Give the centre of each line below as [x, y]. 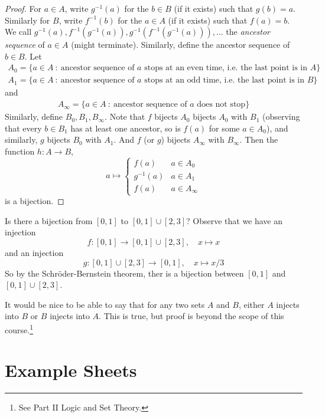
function [20, 151]
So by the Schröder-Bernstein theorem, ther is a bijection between [124, 273]
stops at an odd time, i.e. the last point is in [225, 81]
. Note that [125, 116]
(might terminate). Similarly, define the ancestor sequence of [181, 45]
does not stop [221, 105]
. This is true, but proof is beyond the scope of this [191, 316]
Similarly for [27, 20]
